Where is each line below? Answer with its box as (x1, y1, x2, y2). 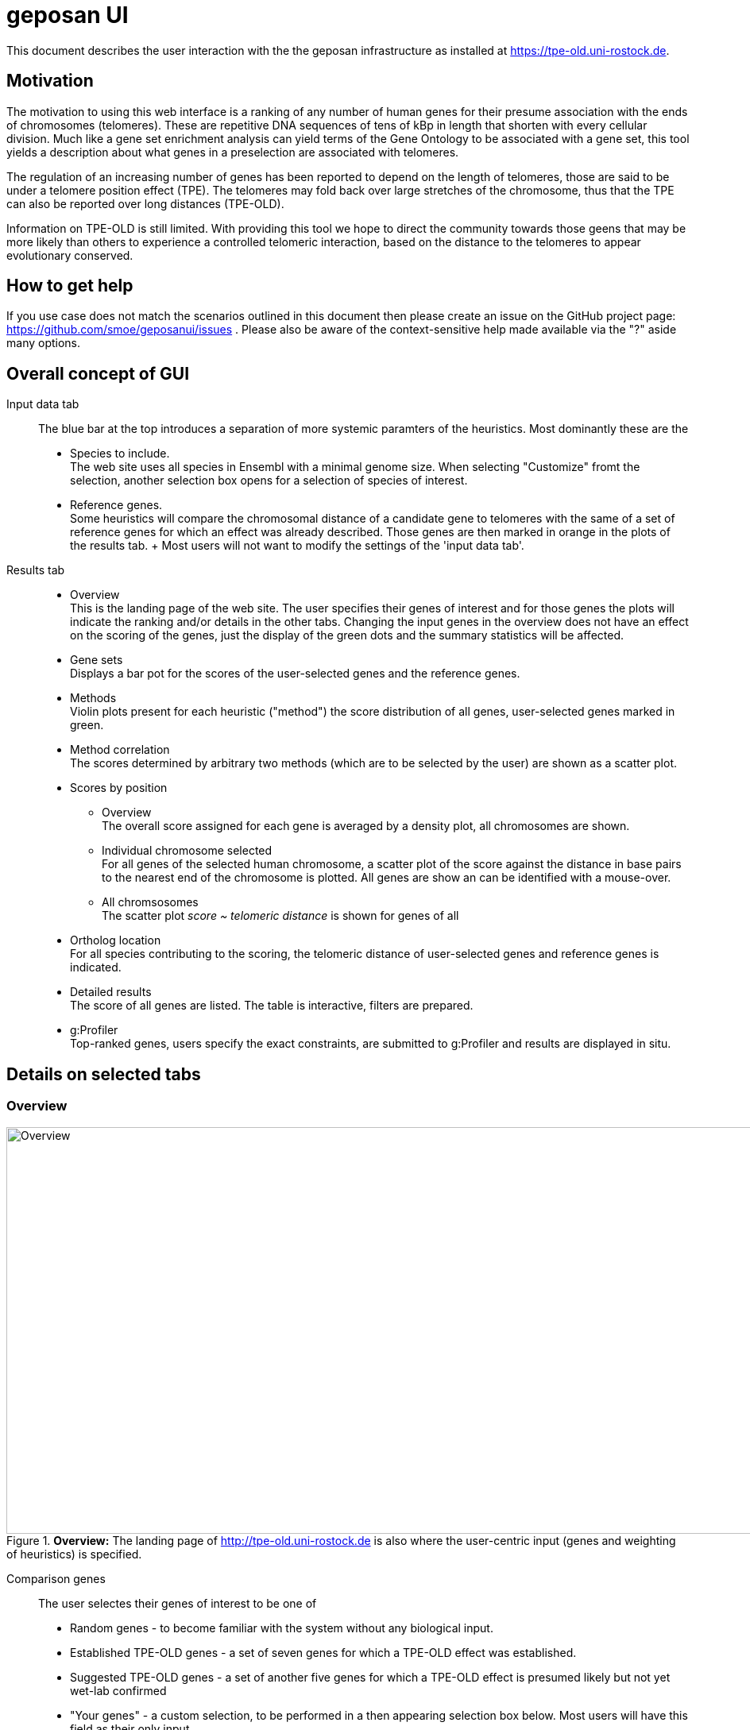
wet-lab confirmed (70, 1683, 167, 1697)
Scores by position (70, 781, 168, 795)
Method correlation (70, 743, 170, 757)
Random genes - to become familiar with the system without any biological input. (70, 1620, 493, 1635)
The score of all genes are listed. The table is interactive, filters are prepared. (70, 998, 474, 1013)
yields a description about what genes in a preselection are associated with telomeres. (6, 145, 459, 159)
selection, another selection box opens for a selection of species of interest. (70, 473, 468, 488)
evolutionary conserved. (6, 248, 133, 262)
